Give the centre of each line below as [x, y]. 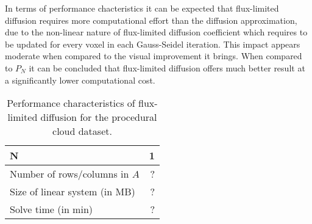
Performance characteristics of [71, 103]
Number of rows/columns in [69, 174]
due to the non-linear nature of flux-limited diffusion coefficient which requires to [156, 32]
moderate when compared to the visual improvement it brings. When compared [154, 56]
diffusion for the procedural [99, 117]
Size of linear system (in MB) [73, 192]
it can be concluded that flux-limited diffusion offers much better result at [167, 67]
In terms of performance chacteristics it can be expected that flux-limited [142, 8]
